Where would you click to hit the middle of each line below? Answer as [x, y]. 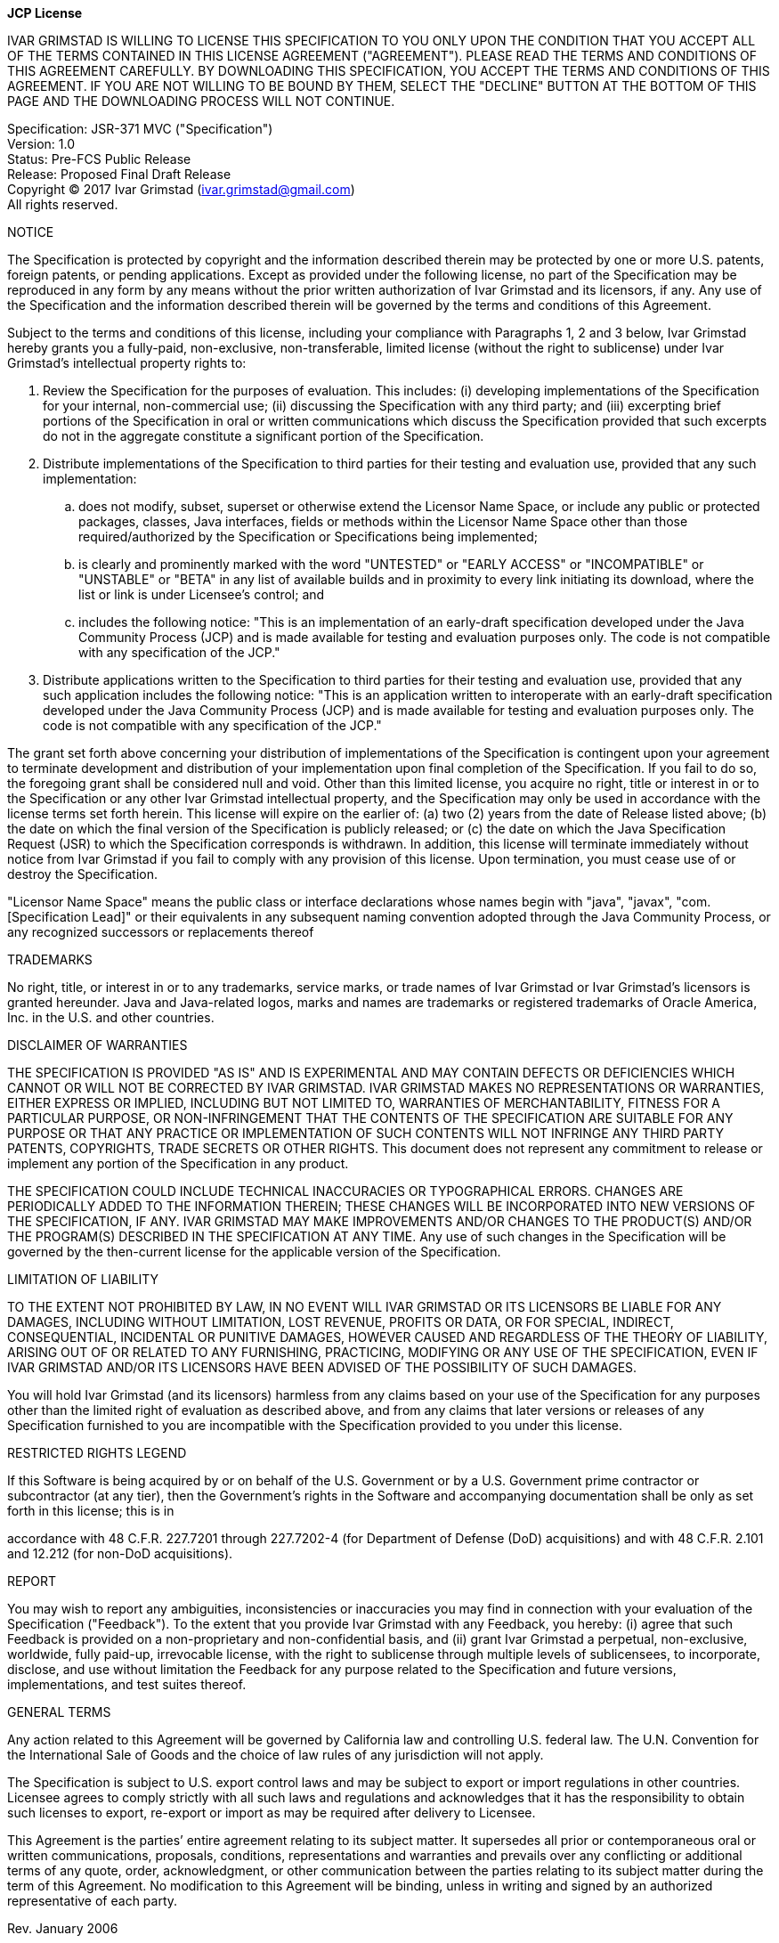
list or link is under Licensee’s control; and [202, 594]
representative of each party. [93, 1901]
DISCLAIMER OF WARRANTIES [97, 1045]
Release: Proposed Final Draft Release [119, 174]
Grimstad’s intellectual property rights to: [127, 363]
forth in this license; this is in [91, 1511]
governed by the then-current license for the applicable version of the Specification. [254, 1252]
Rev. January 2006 [63, 1928]
